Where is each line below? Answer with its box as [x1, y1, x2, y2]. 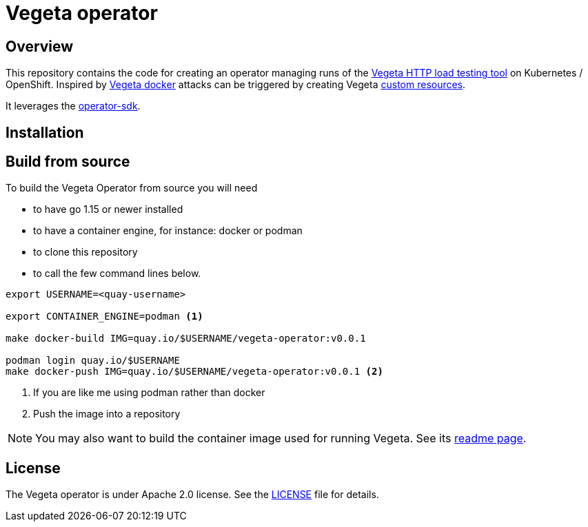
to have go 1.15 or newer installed [33, 203, 183, 216]
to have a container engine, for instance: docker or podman [33, 225, 303, 237]
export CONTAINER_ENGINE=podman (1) [6, 311, 203, 322]
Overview [6, 37, 74, 55]
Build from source [6, 153, 130, 171]
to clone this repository [33, 246, 138, 258]
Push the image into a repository [33, 408, 181, 420]
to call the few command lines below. [33, 267, 201, 280]
